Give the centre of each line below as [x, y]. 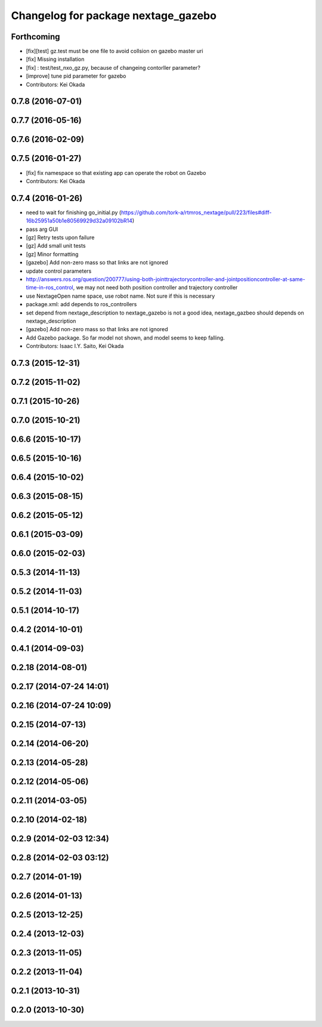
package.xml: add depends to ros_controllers [81, 304]
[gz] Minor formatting [52, 254]
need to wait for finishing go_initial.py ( [74, 212]
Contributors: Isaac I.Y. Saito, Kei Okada [75, 346]
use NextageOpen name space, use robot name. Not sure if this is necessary [120, 296]
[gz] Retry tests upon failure [60, 238]
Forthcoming [35, 37]
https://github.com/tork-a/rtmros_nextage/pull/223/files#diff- [196, 212]
